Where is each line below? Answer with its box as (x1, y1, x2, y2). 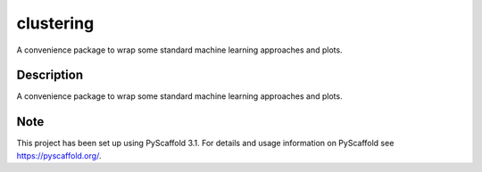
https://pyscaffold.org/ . (16, 150, 102, 160)
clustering (16, 13, 95, 33)
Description (16, 68, 84, 83)
